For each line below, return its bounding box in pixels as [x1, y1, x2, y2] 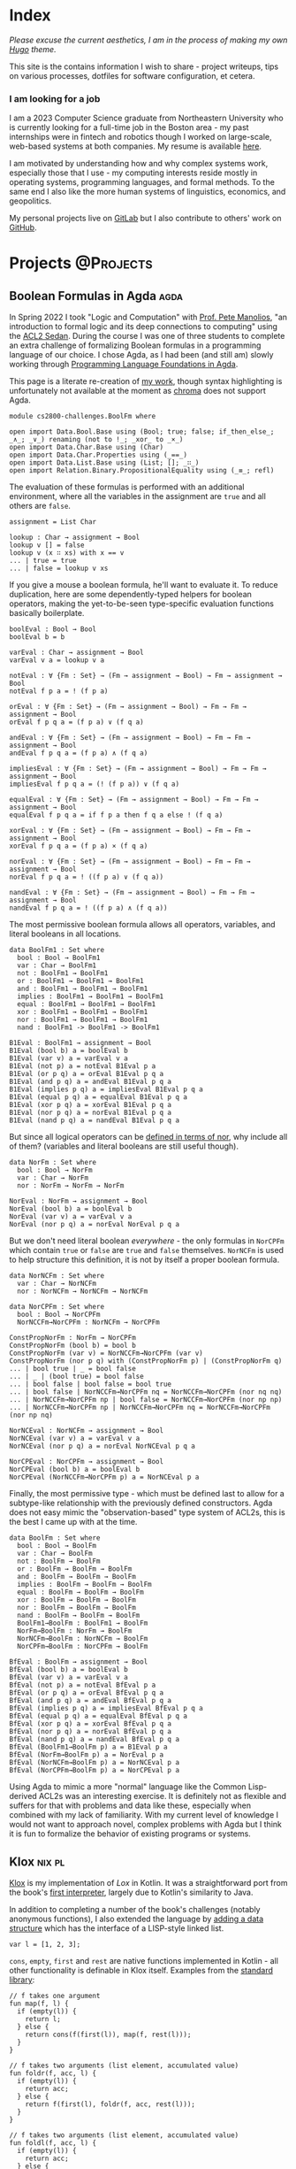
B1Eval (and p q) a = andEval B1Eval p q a [9, 1077, 172, 1087]
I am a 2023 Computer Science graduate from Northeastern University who [9, 112, 285, 124]
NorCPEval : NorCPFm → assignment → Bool [9, 1458, 164, 1466]
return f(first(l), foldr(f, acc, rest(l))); [25, 2100, 196, 2109]
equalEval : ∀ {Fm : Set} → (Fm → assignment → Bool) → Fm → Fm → [9, 796, 259, 804]
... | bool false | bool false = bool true [9, 1380, 172, 1389]
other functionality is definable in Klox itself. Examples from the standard [9, 1965, 274, 1976]
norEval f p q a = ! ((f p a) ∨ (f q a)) [9, 873, 164, 881]
